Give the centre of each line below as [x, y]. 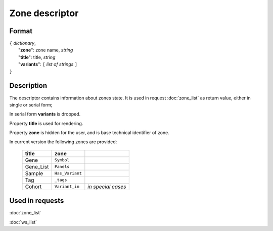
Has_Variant [68, 173]
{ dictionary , [23, 43]
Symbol [62, 160]
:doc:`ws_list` [23, 222]
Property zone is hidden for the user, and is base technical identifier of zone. [89, 133]
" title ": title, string [37, 57]
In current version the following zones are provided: [63, 142]
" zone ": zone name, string [46, 50]
